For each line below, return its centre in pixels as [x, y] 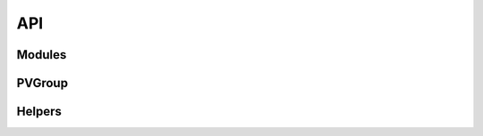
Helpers [39, 112]
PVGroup [42, 83]
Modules [42, 55]
